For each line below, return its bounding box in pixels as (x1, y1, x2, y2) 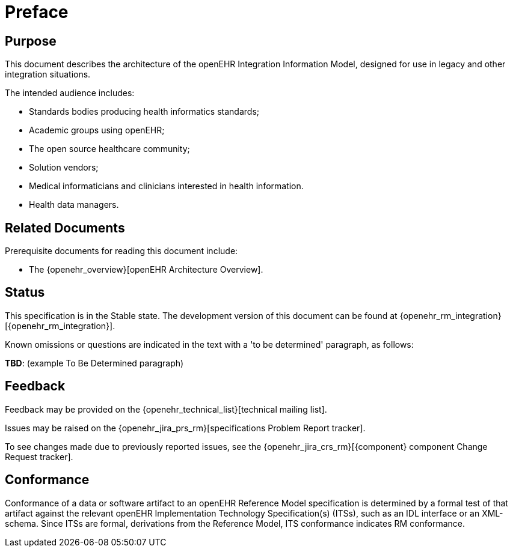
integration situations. (5, 69, 91, 80)
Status (5, 285, 45, 300)
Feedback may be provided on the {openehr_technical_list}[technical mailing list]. (5, 404, 327, 414)
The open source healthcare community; (29, 144, 190, 154)
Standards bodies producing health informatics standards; (29, 106, 259, 117)
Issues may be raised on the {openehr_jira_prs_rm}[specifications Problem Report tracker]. (5, 422, 366, 433)
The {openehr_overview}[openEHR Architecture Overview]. (29, 264, 263, 275)
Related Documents (5, 220, 125, 235)
